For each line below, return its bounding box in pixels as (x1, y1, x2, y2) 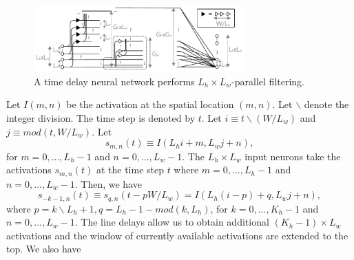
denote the (304, 97, 349, 111)
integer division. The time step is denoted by (6, 110, 196, 124)
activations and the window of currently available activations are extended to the (6, 228, 348, 242)
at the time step (96, 162, 164, 177)
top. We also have (6, 241, 81, 256)
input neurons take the (244, 149, 341, 163)
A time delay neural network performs (34, 74, 195, 88)
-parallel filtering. (231, 74, 305, 88)
